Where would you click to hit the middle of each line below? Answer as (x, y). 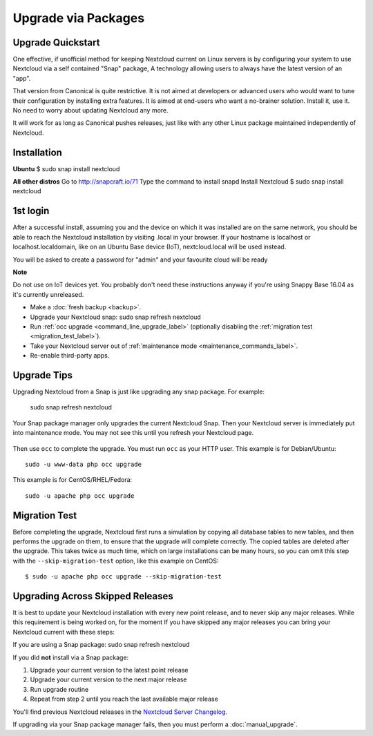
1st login (31, 211)
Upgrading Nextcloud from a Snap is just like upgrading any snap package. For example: (139, 391)
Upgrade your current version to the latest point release (109, 670)
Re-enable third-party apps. (70, 356)
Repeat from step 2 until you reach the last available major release (124, 699)
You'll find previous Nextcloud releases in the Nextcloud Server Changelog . (120, 712)
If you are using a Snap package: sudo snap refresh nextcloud (101, 645)
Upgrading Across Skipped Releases (93, 596)
